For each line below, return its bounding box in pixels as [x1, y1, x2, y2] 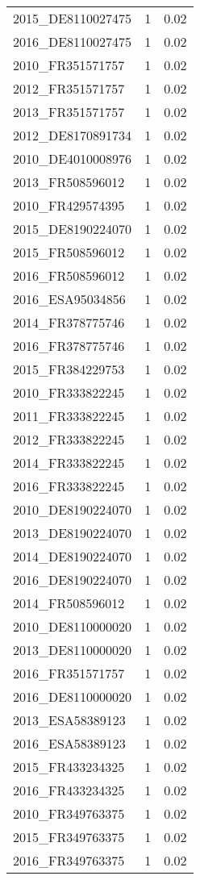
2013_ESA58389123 [13, 711, 126, 729]
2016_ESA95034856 [13, 290, 126, 308]
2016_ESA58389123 [13, 734, 126, 753]
